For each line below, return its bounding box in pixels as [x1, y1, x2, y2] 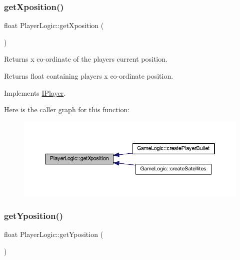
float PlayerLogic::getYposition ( [4, 229, 103, 239]
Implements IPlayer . [4, 87, 66, 98]
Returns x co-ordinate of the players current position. [4, 54, 167, 64]
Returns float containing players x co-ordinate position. [4, 71, 173, 81]
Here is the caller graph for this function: [4, 104, 130, 115]
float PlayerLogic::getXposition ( [4, 20, 104, 31]
